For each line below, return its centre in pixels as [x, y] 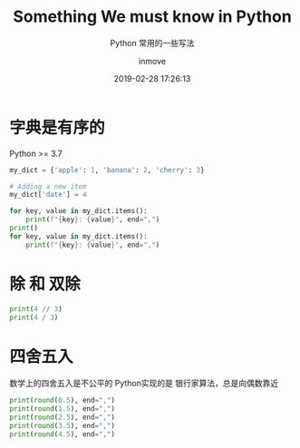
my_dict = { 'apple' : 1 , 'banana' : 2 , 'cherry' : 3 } [107, 170]
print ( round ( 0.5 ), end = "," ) [63, 401]
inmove [152, 61]
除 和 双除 [45, 284]
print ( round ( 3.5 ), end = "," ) [63, 425]
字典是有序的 [58, 127]
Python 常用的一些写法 [152, 43]
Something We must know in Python [152, 17]
